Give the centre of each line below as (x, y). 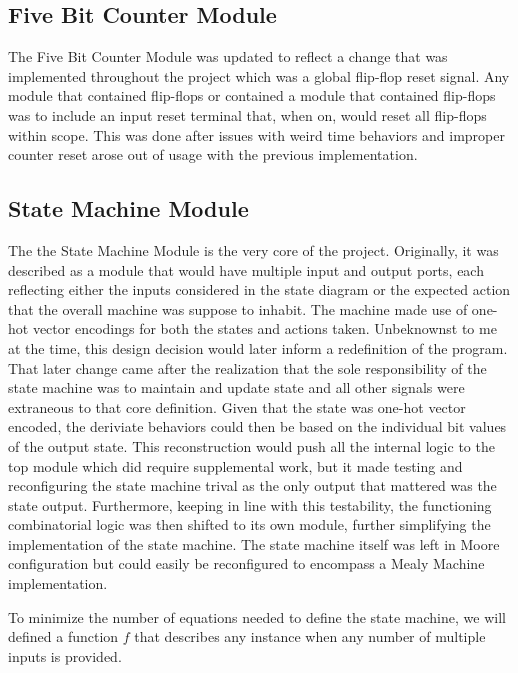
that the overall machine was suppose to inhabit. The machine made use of (238, 308)
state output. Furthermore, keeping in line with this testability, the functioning (250, 504)
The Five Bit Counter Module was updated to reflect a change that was (228, 56)
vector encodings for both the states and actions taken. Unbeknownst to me (264, 328)
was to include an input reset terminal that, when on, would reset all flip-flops (247, 114)
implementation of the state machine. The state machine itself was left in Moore (254, 543)
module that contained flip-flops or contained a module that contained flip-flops (252, 95)
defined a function (63, 636)
